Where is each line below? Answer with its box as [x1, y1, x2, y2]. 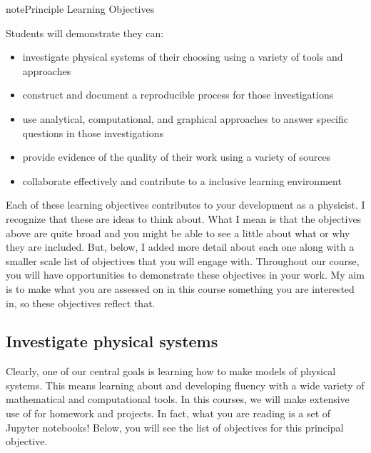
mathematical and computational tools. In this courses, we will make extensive [6, 392, 350, 407]
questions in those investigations [22, 125, 163, 140]
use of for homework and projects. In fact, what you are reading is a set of [6, 406, 331, 421]
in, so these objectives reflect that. [6, 295, 156, 310]
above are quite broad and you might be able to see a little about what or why [6, 225, 350, 240]
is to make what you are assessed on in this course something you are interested [6, 281, 355, 296]
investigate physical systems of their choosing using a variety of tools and [22, 49, 343, 64]
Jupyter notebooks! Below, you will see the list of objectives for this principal [6, 419, 344, 434]
